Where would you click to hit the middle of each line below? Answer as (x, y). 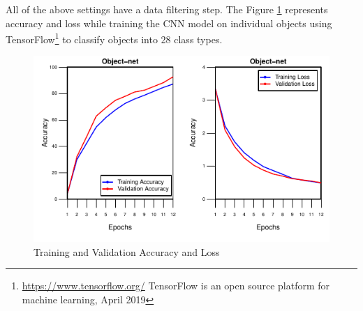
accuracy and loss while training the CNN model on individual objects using (169, 23)
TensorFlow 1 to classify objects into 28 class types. (114, 38)
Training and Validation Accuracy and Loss (127, 251)
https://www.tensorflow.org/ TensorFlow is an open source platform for (176, 286)
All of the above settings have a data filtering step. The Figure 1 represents (167, 9)
